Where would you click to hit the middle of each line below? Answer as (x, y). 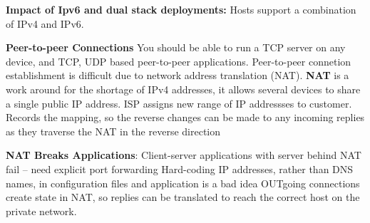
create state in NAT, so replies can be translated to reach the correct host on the (183, 197)
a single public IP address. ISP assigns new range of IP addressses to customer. (179, 103)
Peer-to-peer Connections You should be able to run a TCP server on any (176, 47)
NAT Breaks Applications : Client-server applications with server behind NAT (184, 155)
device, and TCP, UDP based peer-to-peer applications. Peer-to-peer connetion (179, 61)
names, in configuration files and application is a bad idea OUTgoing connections (183, 183)
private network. (41, 211)
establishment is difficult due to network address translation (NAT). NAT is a (178, 75)
